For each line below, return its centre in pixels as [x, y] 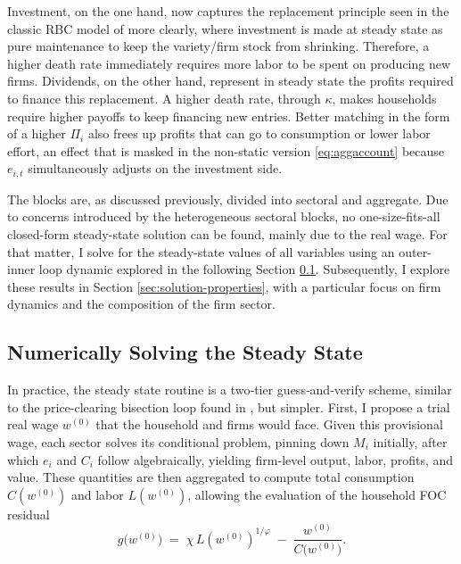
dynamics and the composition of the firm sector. [141, 304]
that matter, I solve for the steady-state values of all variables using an [201, 251]
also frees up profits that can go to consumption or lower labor [259, 133]
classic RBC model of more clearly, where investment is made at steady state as [225, 28]
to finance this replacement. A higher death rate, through [164, 98]
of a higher [37, 133]
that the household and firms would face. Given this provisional [269, 424]
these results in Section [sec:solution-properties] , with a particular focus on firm [224, 286]
